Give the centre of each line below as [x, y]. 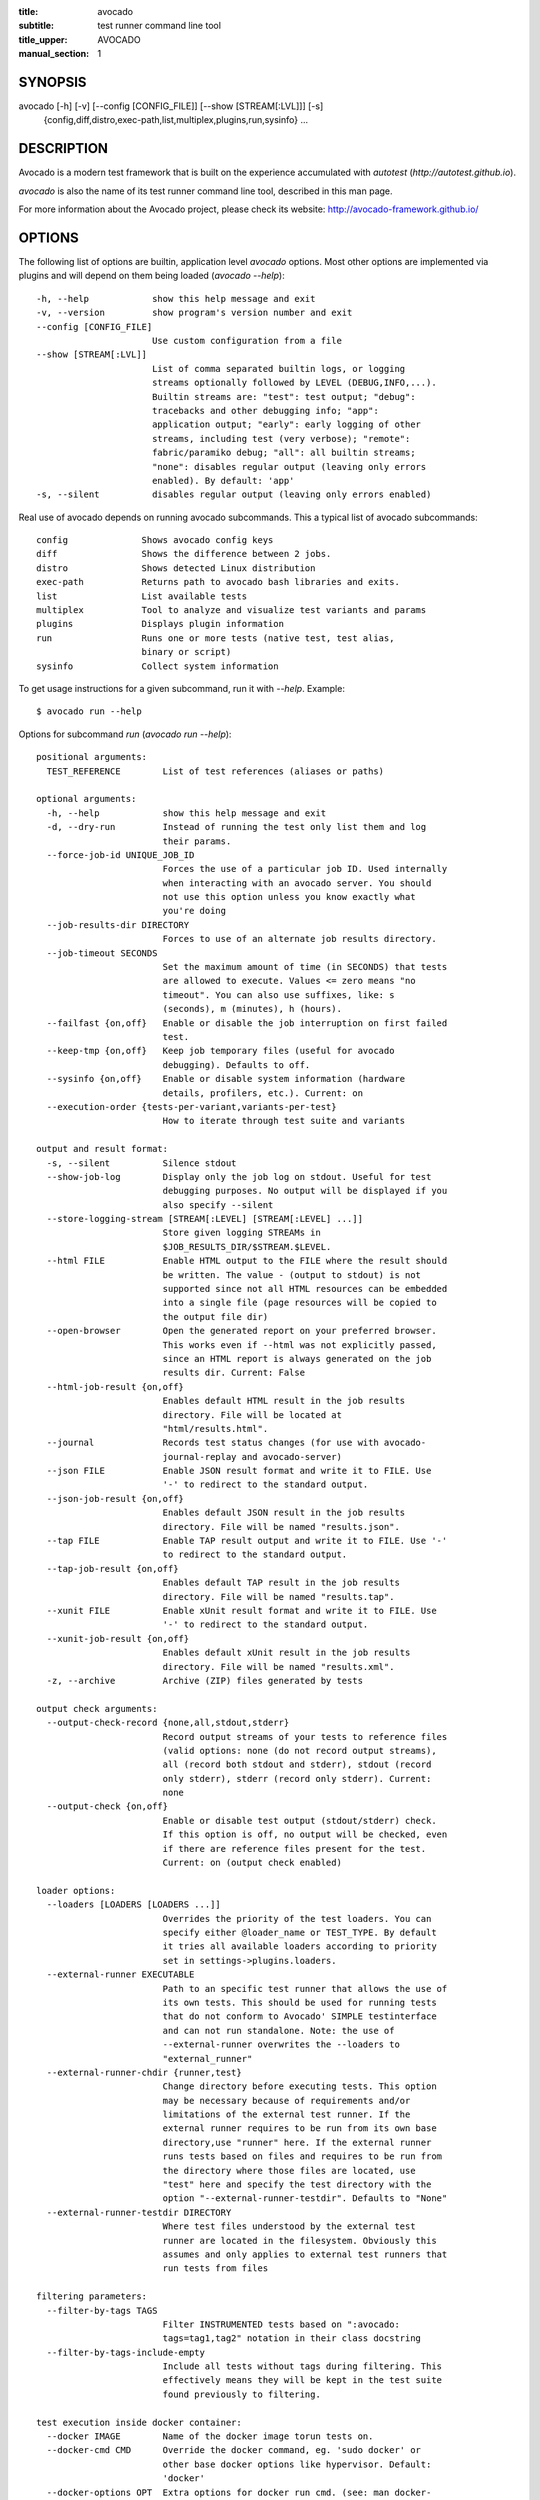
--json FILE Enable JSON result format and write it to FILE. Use [239, 1471]
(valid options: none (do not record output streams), [299, 1750]
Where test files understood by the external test [289, 2226]
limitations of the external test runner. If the [286, 2114]
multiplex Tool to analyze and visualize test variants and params [231, 610]
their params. [197, 841]
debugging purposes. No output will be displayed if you [305, 1191]
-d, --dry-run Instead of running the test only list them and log [236, 827]
